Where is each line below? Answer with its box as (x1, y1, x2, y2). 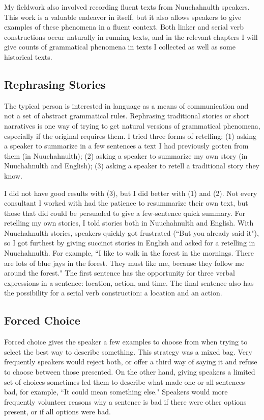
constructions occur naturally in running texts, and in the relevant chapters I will (4, 31, 258, 42)
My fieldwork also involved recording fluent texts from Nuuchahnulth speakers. (4, 2, 250, 12)
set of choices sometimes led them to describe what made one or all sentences (4, 376, 245, 387)
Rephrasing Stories (4, 76, 106, 92)
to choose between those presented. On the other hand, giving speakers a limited (4, 366, 255, 377)
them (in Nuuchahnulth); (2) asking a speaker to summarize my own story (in (4, 150, 248, 161)
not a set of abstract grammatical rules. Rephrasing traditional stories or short (4, 110, 250, 121)
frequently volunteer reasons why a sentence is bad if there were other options (4, 396, 247, 407)
